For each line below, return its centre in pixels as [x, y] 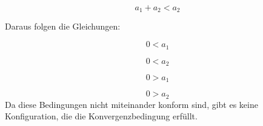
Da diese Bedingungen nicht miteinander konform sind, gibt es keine [131, 104]
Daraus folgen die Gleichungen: [63, 26]
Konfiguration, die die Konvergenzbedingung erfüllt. [101, 116]
